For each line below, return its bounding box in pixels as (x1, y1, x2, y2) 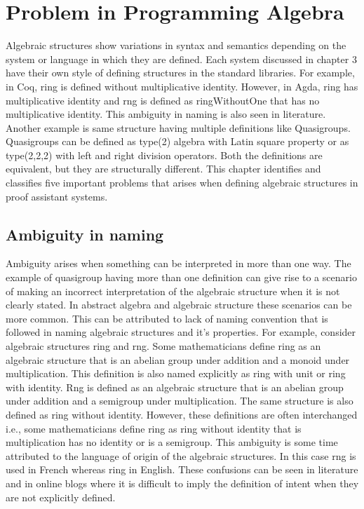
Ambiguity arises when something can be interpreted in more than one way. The (6, 256, 351, 271)
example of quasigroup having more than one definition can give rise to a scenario (6, 270, 357, 285)
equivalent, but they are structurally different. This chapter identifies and (6, 161, 321, 176)
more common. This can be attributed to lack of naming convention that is (6, 311, 328, 325)
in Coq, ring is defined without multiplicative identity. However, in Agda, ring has (6, 79, 358, 93)
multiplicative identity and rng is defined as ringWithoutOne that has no (6, 93, 320, 107)
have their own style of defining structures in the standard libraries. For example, (6, 65, 355, 80)
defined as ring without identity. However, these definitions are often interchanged (6, 407, 358, 421)
